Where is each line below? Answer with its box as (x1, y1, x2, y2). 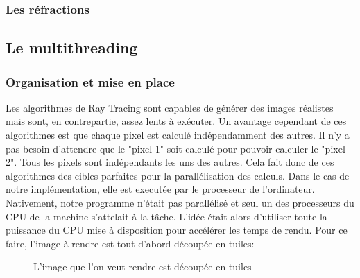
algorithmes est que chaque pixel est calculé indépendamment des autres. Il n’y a (6, 128, 350, 142)
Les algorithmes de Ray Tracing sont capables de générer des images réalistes (6, 100, 334, 114)
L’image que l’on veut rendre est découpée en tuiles (33, 259, 252, 274)
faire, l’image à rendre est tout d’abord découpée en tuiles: (6, 236, 255, 250)
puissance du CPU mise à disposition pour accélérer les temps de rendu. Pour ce (6, 223, 348, 237)
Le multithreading (6, 37, 138, 58)
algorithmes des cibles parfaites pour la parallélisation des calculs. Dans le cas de (6, 168, 350, 182)
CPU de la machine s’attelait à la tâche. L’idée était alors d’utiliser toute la (6, 209, 327, 223)
